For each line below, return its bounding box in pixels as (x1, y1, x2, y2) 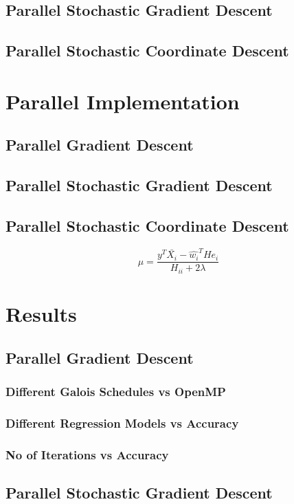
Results (5, 300, 77, 328)
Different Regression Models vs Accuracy (5, 414, 239, 431)
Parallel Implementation (5, 87, 240, 115)
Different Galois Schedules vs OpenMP (5, 383, 226, 400)
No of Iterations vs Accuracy (5, 446, 169, 463)
